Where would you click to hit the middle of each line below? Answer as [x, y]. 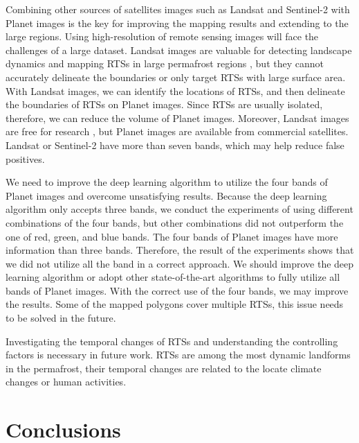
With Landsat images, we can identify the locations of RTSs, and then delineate [175, 90]
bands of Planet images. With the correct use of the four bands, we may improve [177, 290]
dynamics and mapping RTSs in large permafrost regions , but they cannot [165, 63]
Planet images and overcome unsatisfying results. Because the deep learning [166, 195]
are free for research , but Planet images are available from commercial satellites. [177, 131]
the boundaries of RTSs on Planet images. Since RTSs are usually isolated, [164, 104]
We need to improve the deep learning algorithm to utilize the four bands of [167, 182]
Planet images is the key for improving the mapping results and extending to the [177, 23]
